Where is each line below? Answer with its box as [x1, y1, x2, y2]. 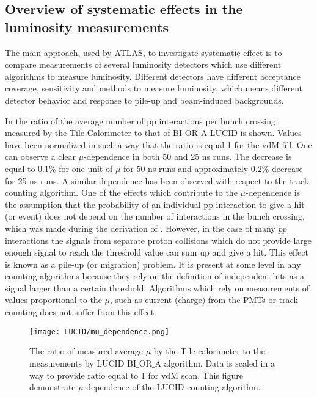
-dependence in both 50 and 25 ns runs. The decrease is [84, 150, 292, 163]
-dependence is [245, 186, 301, 199]
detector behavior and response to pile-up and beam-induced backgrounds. [5, 93, 284, 106]
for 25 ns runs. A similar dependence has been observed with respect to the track [5, 174, 309, 187]
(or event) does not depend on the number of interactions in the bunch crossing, [5, 210, 305, 223]
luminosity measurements [5, 17, 169, 36]
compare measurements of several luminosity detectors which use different [5, 58, 282, 71]
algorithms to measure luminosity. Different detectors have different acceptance [5, 70, 301, 82]
